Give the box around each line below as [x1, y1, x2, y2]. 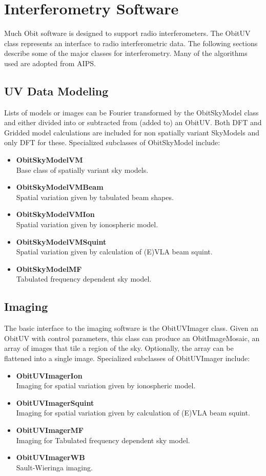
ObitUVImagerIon [16, 370, 83, 381]
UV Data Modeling [4, 83, 109, 98]
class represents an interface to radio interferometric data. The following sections [4, 37, 258, 48]
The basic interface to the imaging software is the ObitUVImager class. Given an [4, 323, 258, 333]
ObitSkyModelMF [16, 263, 82, 274]
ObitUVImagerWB [16, 452, 85, 463]
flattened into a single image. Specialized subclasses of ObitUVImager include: [4, 353, 250, 363]
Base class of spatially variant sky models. [16, 164, 149, 175]
